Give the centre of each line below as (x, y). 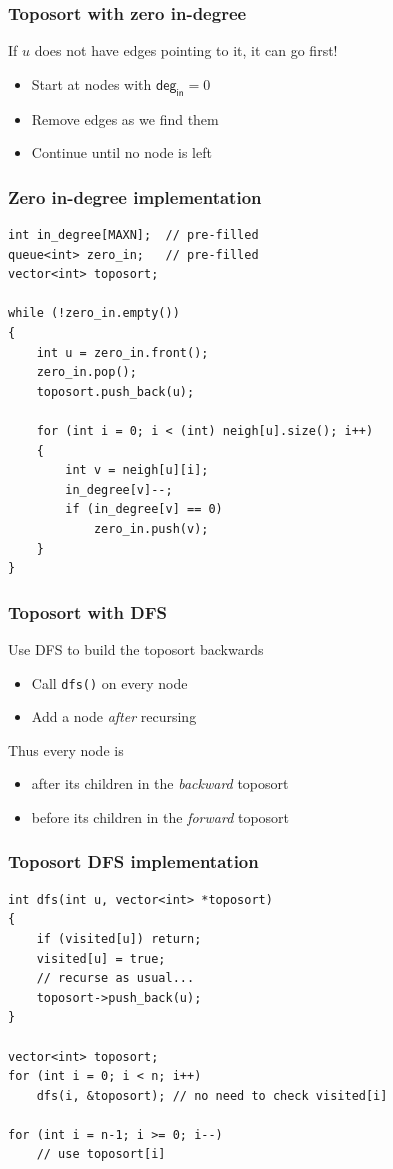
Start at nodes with (91, 83)
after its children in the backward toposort (160, 783)
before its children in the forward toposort (160, 816)
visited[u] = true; (101, 958)
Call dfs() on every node (109, 682)
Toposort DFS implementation (133, 861)
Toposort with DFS (88, 611)
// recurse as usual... (115, 978)
